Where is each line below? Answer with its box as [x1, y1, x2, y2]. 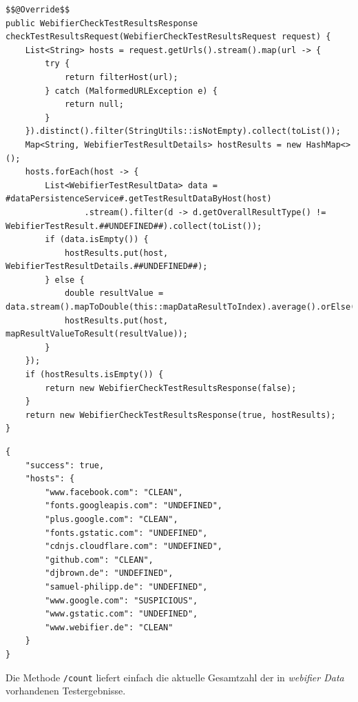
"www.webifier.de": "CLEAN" [45, 622, 173, 632]
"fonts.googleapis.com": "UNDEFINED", [45, 501, 222, 511]
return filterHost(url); [64, 72, 178, 82]
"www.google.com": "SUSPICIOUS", [45, 595, 198, 605]
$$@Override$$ [6, 5, 70, 14]
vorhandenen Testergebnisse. [6, 683, 126, 698]
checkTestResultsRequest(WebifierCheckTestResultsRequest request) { [6, 32, 331, 42]
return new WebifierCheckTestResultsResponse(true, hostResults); [25, 410, 336, 420]
